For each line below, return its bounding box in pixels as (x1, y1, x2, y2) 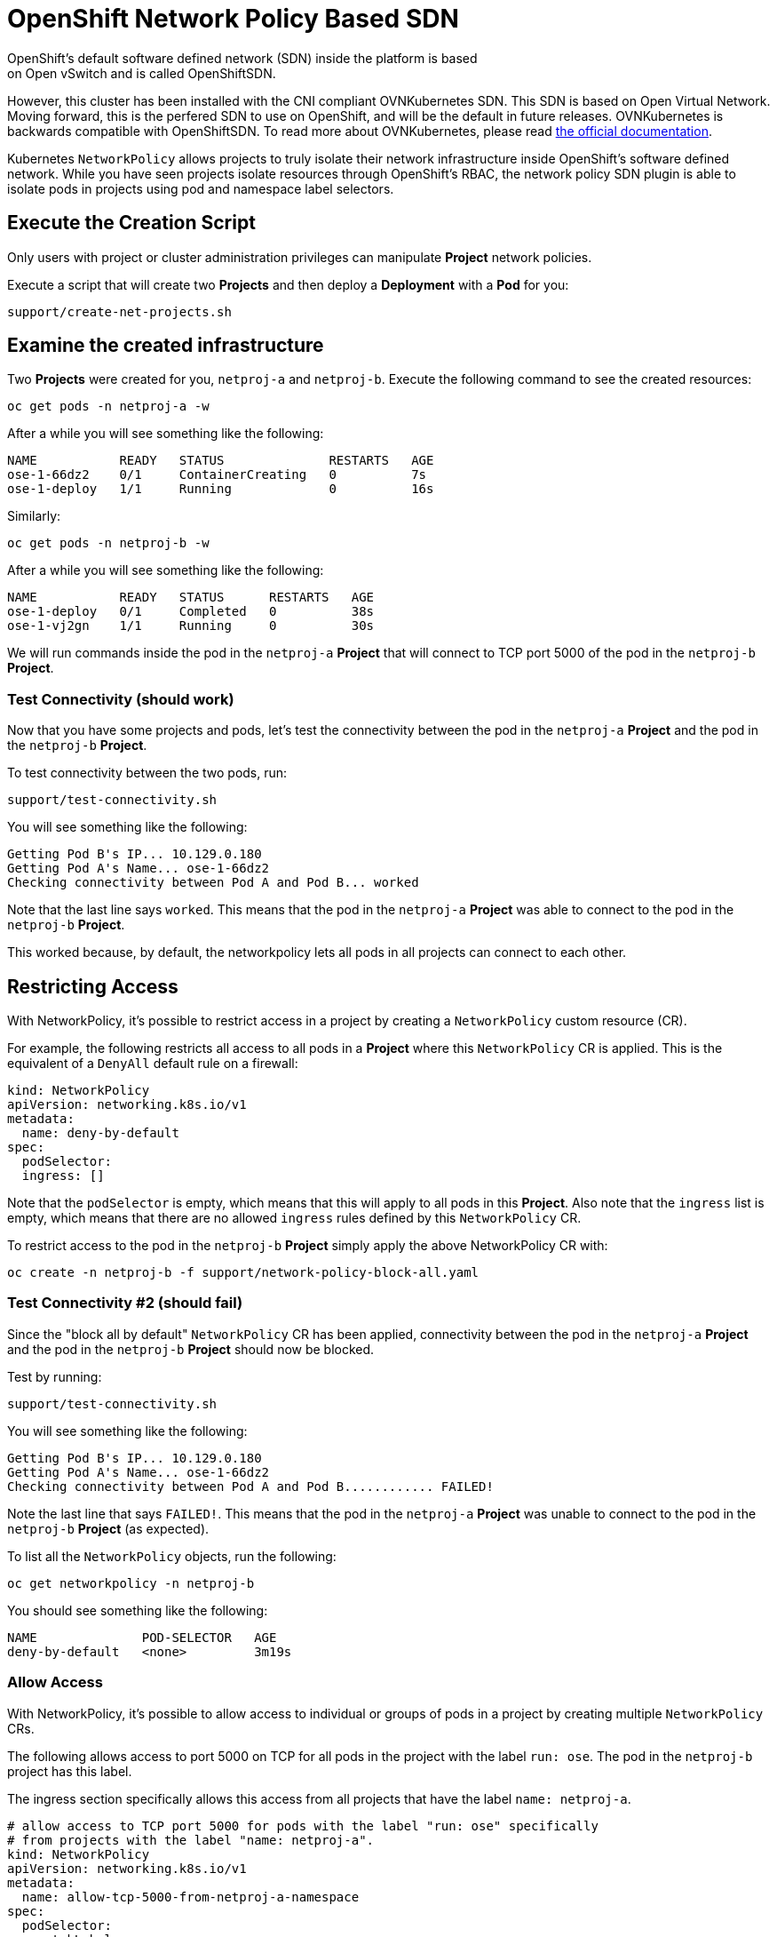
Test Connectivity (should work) (7, 690, 234, 708)
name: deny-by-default (21, 1126, 179, 1141)
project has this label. (7, 1763, 132, 1779)
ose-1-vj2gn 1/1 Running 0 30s (7, 618, 375, 634)
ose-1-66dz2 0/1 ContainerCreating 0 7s (7, 467, 427, 482)
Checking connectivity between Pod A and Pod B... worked (7, 875, 419, 890)
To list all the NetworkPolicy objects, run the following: (7, 1548, 337, 1564)
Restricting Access (7, 975, 178, 998)
